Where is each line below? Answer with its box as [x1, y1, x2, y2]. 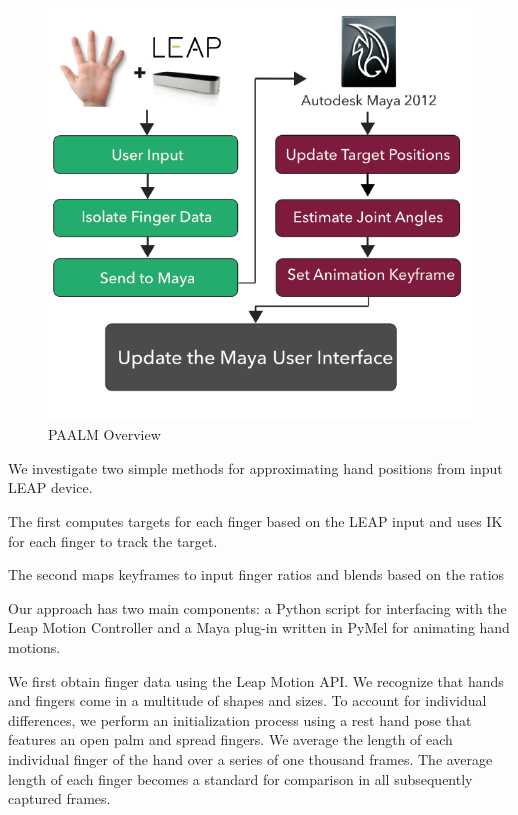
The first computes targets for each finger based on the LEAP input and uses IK [8, 511, 503, 532]
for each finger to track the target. [8, 530, 218, 551]
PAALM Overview [48, 424, 161, 445]
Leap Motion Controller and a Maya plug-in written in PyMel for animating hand [8, 617, 510, 638]
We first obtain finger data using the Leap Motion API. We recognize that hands [8, 670, 504, 691]
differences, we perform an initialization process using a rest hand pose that [8, 709, 472, 730]
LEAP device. [8, 477, 93, 498]
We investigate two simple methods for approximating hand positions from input [8, 457, 503, 478]
